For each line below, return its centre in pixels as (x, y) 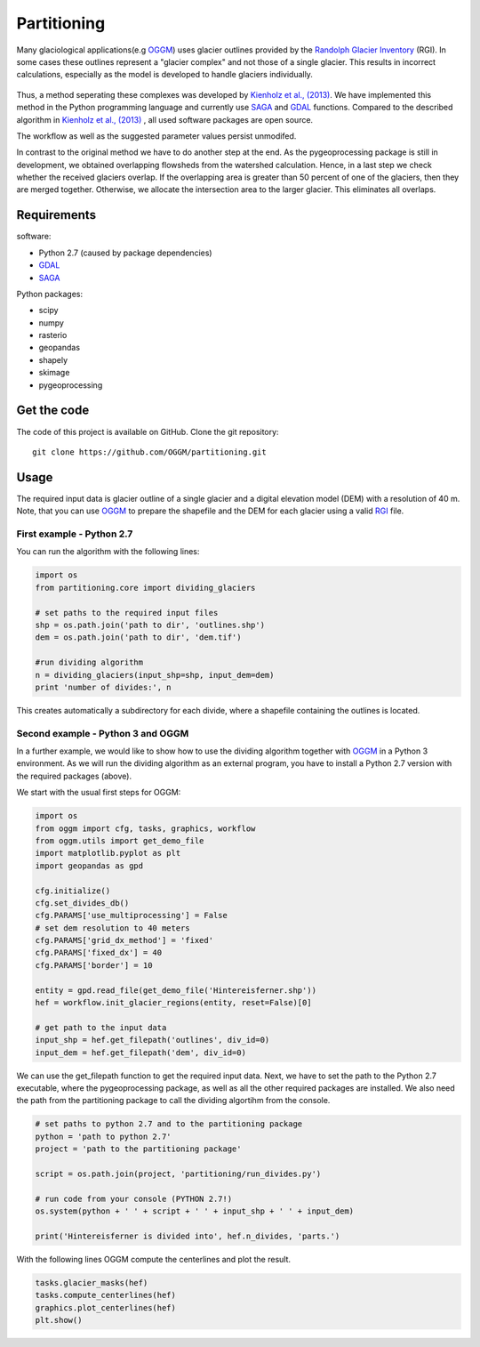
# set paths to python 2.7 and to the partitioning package (169, 1124)
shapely (53, 359)
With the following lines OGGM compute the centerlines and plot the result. (154, 1259)
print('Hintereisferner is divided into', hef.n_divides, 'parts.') (188, 1236)
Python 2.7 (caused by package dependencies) (125, 253)
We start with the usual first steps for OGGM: (99, 793)
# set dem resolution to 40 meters (112, 928)
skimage (54, 373)
